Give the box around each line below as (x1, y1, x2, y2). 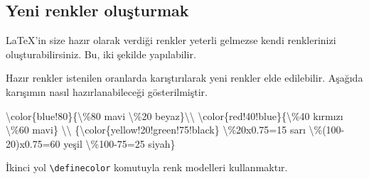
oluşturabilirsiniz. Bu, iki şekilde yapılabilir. (6, 46, 196, 61)
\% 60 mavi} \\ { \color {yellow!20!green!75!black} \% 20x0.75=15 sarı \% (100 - (6, 122, 345, 137)
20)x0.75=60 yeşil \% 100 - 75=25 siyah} (6, 136, 176, 151)
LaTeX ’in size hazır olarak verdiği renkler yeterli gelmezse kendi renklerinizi (6, 33, 336, 48)
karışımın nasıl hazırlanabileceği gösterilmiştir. (6, 84, 208, 99)
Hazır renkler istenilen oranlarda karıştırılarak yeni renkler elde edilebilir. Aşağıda (6, 70, 363, 85)
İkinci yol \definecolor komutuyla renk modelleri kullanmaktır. (6, 160, 288, 175)
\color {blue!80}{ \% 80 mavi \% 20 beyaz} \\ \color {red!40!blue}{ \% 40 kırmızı (6, 108, 343, 123)
